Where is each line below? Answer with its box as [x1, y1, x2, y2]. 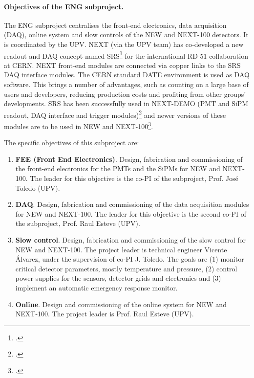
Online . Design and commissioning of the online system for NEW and [15, 299, 227, 309]
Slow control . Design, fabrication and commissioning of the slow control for [15, 235, 246, 245]
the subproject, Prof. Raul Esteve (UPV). [15, 218, 140, 228]
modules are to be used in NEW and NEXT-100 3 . [4, 120, 153, 131]
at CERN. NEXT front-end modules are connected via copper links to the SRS [4, 60, 241, 70]
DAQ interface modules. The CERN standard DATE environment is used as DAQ [4, 69, 250, 80]
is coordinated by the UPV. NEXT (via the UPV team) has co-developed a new [4, 39, 244, 49]
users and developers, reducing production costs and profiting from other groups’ [4, 89, 246, 99]
